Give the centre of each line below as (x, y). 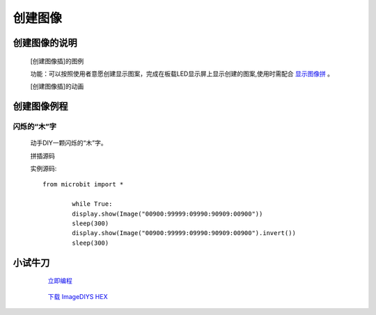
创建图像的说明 (45, 43)
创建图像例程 (40, 107)
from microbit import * (83, 185)
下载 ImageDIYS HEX (78, 296)
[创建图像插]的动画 (57, 86)
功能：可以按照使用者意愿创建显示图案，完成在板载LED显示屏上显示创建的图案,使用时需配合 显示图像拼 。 (182, 74)
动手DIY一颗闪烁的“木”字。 (69, 143)
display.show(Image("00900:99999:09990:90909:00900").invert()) (184, 233)
